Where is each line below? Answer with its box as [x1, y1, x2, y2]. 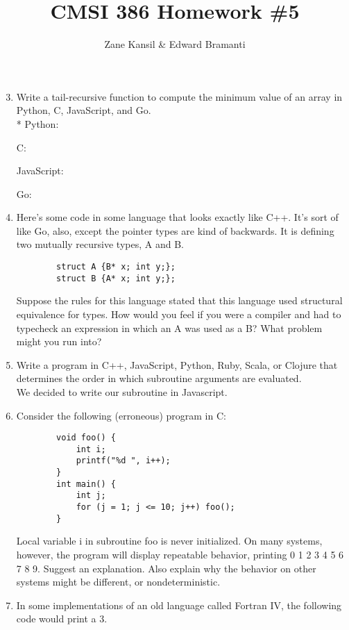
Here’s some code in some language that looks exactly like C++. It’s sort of [16, 210, 339, 224]
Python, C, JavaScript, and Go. [16, 103, 151, 117]
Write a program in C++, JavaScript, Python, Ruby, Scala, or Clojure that [16, 357, 338, 372]
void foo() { [56, 433, 116, 443]
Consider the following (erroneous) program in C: [16, 408, 226, 422]
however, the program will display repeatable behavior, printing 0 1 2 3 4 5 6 [16, 547, 344, 561]
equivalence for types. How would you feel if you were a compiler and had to [16, 306, 341, 321]
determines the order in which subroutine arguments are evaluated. [16, 371, 302, 386]
